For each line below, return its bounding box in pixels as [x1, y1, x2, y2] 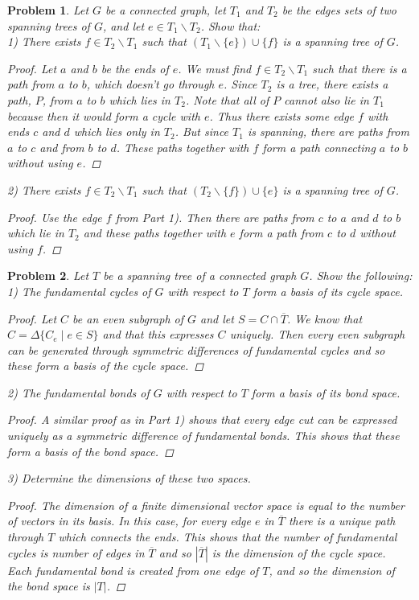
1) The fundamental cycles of [7, 282, 151, 299]
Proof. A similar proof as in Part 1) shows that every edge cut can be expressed [7, 411, 397, 428]
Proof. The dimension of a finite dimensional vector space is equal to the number [7, 496, 405, 513]
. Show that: [200, 17, 261, 34]
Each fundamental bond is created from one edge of [7, 561, 259, 578]
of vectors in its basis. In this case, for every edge [7, 512, 251, 529]
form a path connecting [262, 138, 376, 155]
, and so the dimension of [269, 561, 395, 578]
